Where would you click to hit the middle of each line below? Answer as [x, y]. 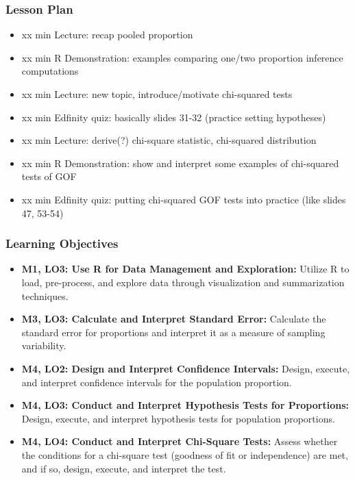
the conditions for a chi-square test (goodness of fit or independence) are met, [185, 454]
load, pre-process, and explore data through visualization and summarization [183, 282]
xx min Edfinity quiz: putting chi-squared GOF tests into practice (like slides [184, 199]
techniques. [45, 295]
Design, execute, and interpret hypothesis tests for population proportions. [178, 418]
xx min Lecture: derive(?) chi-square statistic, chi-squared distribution [169, 140]
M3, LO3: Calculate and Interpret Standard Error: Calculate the [174, 319]
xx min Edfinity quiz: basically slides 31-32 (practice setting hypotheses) [174, 117]
